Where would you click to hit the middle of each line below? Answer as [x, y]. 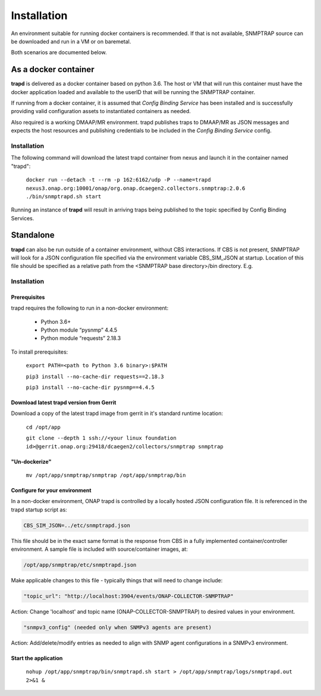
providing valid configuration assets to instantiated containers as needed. [101, 111]
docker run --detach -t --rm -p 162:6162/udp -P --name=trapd [118, 180]
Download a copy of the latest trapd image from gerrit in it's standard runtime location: [117, 413]
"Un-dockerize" [31, 461]
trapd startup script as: [39, 510]
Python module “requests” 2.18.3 [81, 338]
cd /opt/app [43, 427]
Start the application [37, 658]
